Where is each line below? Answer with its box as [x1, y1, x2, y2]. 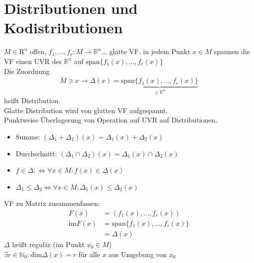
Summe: [15, 131, 40, 141]
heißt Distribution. [4, 95, 61, 106]
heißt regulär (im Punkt [12, 239, 85, 249]
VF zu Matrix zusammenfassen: [4, 198, 100, 208]
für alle [78, 249, 100, 259]
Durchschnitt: [15, 148, 57, 158]
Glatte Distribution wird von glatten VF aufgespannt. [4, 105, 168, 115]
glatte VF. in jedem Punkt [109, 46, 190, 57]
